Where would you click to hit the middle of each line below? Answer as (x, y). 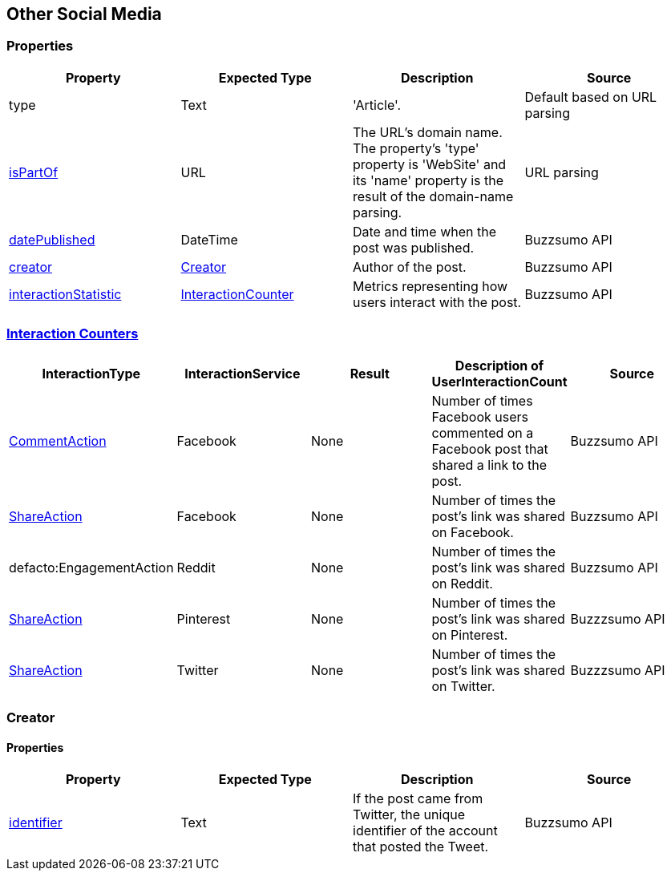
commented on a (483, 432)
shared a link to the (489, 465)
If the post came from (418, 799)
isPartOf (34, 172)
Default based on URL (591, 97)
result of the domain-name (433, 196)
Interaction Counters (73, 334)
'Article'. (377, 105)
